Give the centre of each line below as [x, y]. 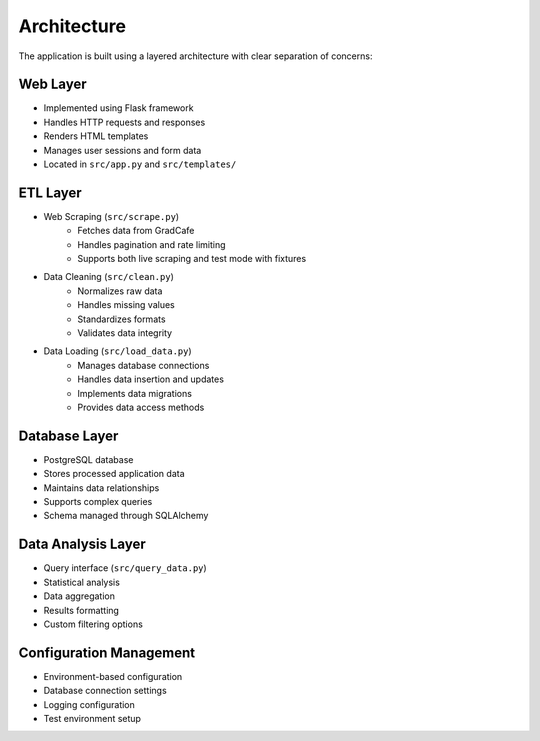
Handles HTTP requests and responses [124, 122]
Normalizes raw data [120, 291]
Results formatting [81, 610]
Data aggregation [79, 596]
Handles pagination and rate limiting [151, 244]
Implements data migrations [134, 393]
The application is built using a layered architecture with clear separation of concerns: [195, 56]
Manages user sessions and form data [122, 150]
